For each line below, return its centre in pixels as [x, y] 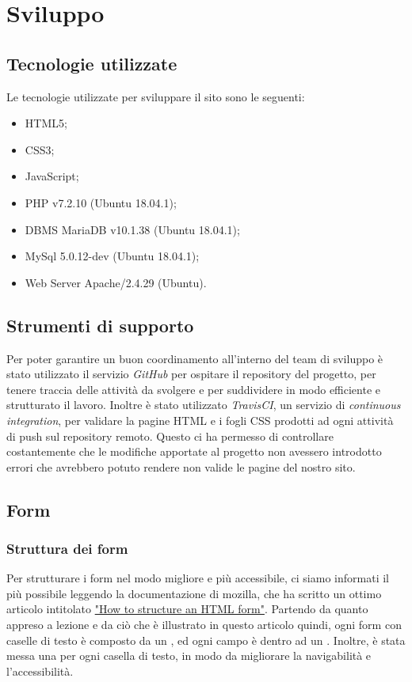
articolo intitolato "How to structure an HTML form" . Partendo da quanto [187, 609]
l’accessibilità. [40, 671]
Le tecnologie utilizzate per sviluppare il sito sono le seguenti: [156, 96]
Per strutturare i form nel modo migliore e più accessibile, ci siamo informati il [198, 578]
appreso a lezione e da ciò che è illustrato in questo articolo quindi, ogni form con [204, 625]
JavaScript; [52, 176]
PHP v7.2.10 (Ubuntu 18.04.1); [101, 202]
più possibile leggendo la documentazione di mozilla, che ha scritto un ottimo [194, 593]
